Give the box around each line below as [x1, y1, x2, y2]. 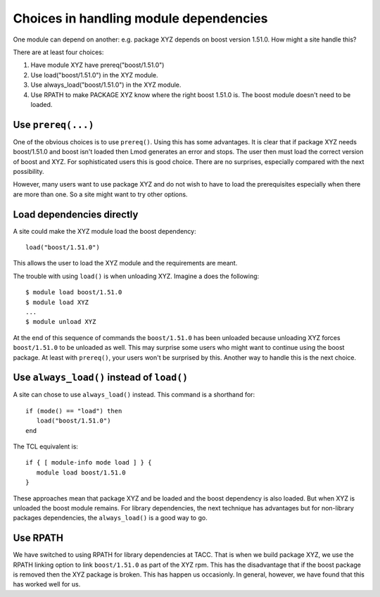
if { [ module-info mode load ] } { [25, 458, 152, 467]
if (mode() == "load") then [25, 407, 122, 415]
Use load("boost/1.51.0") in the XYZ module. [30, 70, 158, 79]
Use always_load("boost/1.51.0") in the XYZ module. [30, 81, 182, 89]
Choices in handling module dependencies [13, 11, 268, 26]
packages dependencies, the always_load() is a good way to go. [13, 514, 208, 522]
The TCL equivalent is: [13, 442, 79, 451]
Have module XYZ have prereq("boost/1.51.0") [30, 61, 165, 70]
